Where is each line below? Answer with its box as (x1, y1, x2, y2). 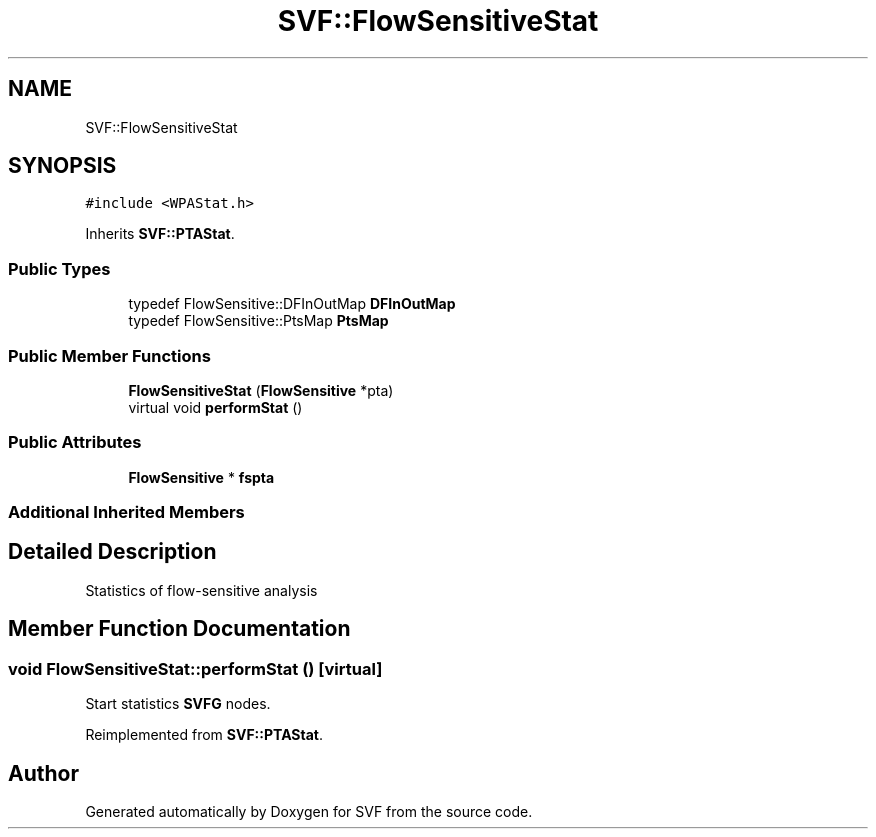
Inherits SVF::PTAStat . (85, 225, 235, 243)
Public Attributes (8, 432, 142, 453)
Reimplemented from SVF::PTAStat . (85, 726, 324, 744)
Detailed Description (8, 539, 217, 565)
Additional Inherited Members (8, 502, 245, 523)
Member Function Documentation (8, 616, 351, 642)
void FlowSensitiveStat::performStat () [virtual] (8, 658, 383, 679)
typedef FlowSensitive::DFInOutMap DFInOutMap (128, 295, 456, 313)
